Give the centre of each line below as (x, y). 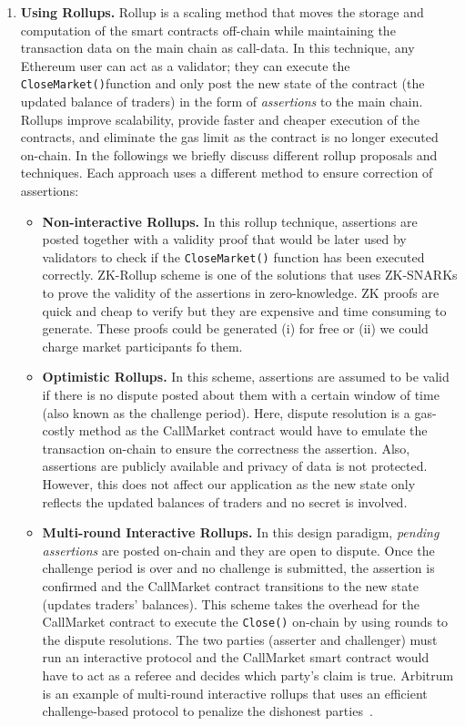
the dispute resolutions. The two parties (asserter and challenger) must (240, 639)
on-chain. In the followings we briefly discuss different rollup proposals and (229, 154)
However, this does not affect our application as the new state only (229, 483)
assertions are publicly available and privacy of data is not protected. (235, 466)
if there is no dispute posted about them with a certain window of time (241, 394)
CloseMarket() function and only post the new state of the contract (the (222, 83)
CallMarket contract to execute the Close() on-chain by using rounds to (245, 622)
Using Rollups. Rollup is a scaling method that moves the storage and (222, 12)
